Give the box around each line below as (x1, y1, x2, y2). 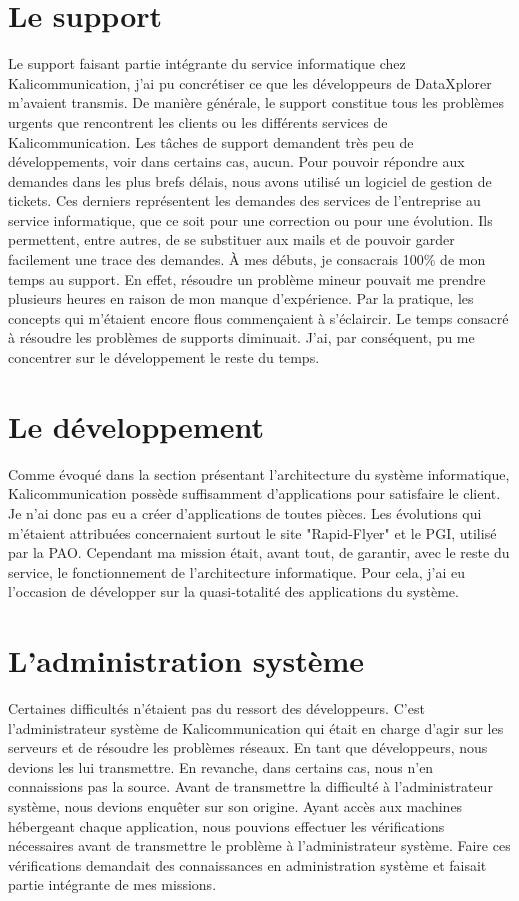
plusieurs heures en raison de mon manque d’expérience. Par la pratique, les (8, 288, 474, 309)
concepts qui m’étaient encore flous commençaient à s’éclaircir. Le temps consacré (8, 307, 509, 328)
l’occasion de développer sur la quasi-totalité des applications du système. (8, 581, 459, 602)
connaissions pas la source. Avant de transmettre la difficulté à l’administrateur (8, 776, 493, 797)
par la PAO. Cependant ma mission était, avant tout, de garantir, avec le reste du (8, 542, 510, 563)
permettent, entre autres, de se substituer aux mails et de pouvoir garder (8, 229, 455, 250)
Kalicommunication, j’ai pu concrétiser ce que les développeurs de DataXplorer (8, 72, 492, 93)
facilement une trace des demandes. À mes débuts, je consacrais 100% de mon (8, 249, 486, 270)
